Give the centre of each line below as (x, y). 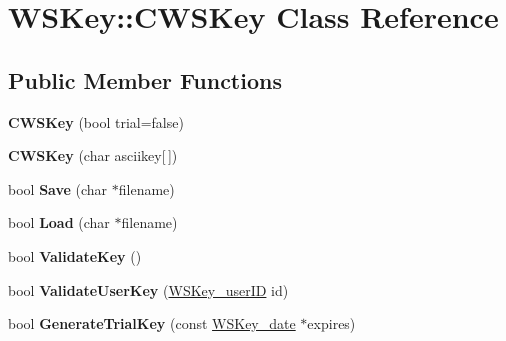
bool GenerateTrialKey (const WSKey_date (152, 323)
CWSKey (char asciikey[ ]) (93, 155)
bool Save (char (58, 188)
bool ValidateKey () (75, 255)
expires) (331, 323)
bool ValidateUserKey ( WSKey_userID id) (148, 289)
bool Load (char (59, 222)
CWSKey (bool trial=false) (96, 121)
